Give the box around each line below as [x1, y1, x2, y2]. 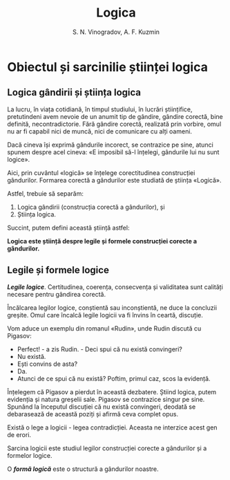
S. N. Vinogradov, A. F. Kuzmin [72, 28, 160, 36]
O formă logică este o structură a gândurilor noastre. [7, 465, 159, 473]
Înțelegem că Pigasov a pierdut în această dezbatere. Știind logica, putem [7, 387, 217, 396]
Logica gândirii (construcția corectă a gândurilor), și [17, 203, 165, 211]
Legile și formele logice [7, 264, 109, 276]
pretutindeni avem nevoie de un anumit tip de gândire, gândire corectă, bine [7, 112, 223, 120]
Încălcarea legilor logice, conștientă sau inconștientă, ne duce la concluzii [7, 303, 218, 312]
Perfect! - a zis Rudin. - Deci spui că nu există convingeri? [17, 344, 183, 353]
